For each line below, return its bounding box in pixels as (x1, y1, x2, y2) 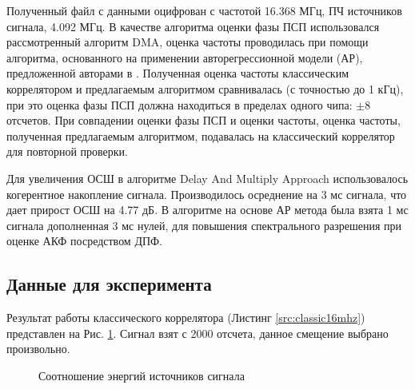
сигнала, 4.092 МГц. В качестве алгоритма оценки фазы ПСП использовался (6, 18, 380, 34)
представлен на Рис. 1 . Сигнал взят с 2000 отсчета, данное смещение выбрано (6, 324, 389, 341)
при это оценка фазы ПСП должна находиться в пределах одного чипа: (6, 96, 353, 113)
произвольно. (6, 340, 70, 357)
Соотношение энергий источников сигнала (38, 367, 245, 383)
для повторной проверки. (6, 143, 128, 160)
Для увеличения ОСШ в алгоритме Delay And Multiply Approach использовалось (6, 169, 409, 186)
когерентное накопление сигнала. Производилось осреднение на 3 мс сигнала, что (6, 185, 407, 202)
